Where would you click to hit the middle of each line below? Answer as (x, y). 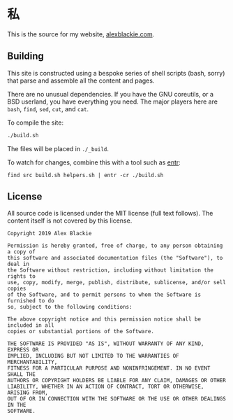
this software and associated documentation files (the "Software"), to (115, 258)
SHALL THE (22, 374)
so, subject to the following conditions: (70, 307)
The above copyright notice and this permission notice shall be (104, 319)
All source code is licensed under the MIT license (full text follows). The (110, 213)
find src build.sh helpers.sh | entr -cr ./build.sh (85, 175)
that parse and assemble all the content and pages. (81, 80)
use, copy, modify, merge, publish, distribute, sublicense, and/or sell (117, 283)
